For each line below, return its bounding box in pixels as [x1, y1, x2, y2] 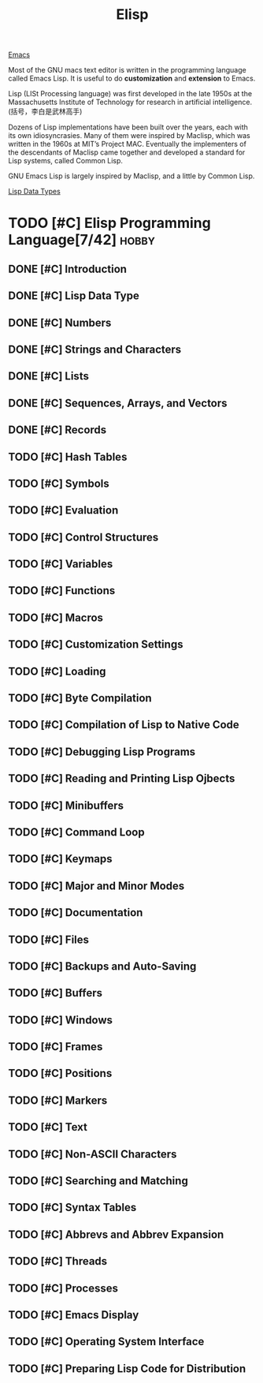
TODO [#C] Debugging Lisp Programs [8, 745, 196, 758]
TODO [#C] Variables [8, 558, 113, 571]
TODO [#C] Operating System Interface [8, 1335, 205, 1348]
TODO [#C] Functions [8, 584, 116, 597]
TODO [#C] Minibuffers [8, 798, 124, 812]
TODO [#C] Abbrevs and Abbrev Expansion [8, 1228, 224, 1241]
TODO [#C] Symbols [8, 477, 109, 490]
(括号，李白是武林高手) [8, 107, 83, 116]
